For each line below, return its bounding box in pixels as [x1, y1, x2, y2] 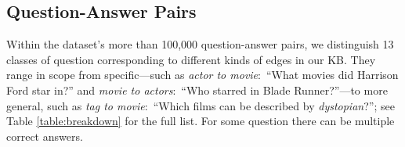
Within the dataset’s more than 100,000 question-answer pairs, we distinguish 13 [6, 36, 394, 52]
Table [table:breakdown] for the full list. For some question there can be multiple [6, 113, 395, 129]
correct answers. [6, 127, 83, 144]
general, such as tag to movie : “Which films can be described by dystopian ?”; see [6, 97, 395, 113]
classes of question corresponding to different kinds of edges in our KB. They [6, 51, 376, 67]
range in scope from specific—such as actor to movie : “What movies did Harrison [6, 66, 399, 83]
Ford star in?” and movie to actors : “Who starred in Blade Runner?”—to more [6, 81, 388, 98]
